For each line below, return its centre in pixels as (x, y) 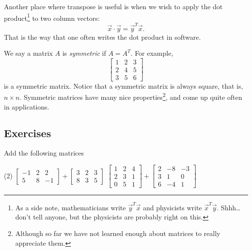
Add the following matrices (44, 153)
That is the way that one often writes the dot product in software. (102, 37)
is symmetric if (84, 53)
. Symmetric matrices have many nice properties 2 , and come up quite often (131, 96)
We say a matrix (28, 53)
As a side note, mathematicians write (71, 207)
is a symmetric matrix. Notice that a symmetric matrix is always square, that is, (124, 86)
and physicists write (172, 207)
